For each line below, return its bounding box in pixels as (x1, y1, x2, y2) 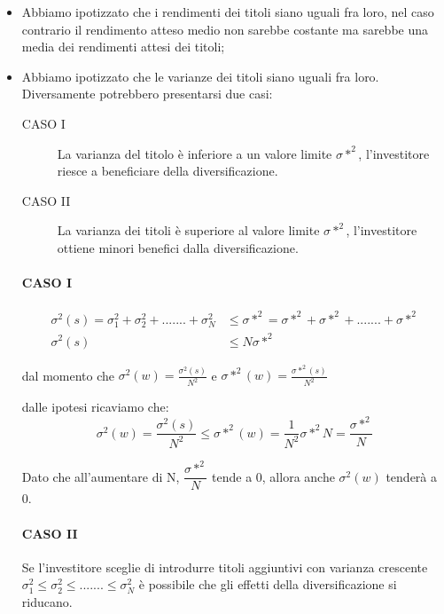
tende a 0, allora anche (212, 467, 335, 485)
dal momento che (21, 366, 114, 384)
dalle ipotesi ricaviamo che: (21, 398, 169, 416)
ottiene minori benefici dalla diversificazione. (57, 238, 299, 256)
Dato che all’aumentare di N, (21, 467, 180, 485)
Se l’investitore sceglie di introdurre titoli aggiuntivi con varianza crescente (21, 557, 428, 576)
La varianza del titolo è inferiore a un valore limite (57, 144, 332, 162)
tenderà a (386, 467, 438, 485)
